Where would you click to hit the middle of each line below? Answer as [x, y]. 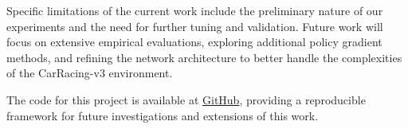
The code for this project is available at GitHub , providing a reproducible [186, 99]
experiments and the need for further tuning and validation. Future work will [195, 26]
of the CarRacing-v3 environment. [90, 73]
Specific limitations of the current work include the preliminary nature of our [195, 10]
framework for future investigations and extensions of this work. [163, 115]
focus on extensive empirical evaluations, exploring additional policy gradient [194, 42]
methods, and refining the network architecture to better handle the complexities [204, 57]
